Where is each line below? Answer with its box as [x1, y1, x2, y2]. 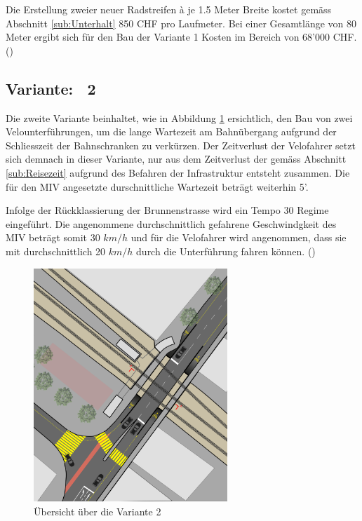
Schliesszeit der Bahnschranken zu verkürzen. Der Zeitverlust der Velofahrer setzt [6, 137, 356, 152]
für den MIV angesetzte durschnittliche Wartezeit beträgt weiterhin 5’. [6, 179, 309, 194]
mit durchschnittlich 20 [6, 243, 106, 258]
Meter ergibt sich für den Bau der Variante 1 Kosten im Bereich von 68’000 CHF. [6, 29, 357, 44]
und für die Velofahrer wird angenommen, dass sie [130, 230, 347, 245]
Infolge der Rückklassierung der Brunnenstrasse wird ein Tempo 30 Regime [6, 203, 329, 217]
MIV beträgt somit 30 [6, 230, 100, 245]
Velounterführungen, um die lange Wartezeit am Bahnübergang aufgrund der [6, 124, 337, 139]
